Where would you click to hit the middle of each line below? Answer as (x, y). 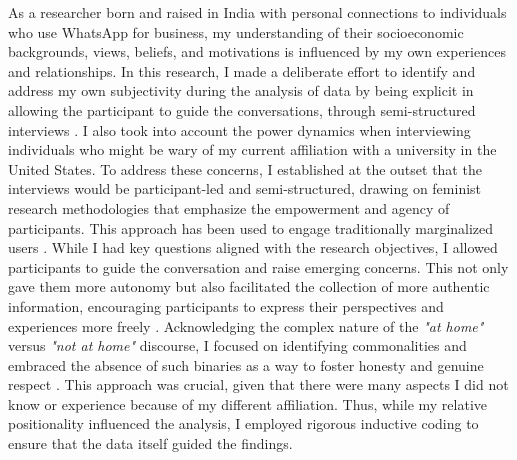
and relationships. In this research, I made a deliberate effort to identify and (242, 70)
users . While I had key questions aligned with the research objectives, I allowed (253, 247)
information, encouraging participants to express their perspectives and (226, 305)
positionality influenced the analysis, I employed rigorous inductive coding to (243, 423)
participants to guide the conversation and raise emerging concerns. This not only (258, 266)
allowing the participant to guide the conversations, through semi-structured (242, 109)
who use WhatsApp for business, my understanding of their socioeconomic (236, 31)
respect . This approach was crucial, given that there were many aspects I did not (258, 384)
